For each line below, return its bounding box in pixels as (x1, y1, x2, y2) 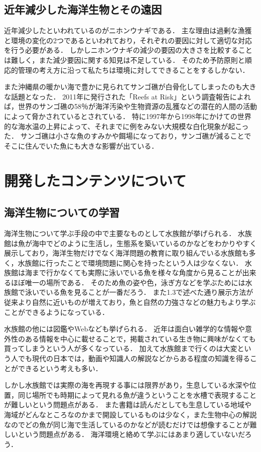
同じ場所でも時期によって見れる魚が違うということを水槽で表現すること (18, 389, 256, 400)
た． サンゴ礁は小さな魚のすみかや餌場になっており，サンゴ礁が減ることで (4, 131, 251, 141)
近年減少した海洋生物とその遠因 (4, 2, 162, 17)
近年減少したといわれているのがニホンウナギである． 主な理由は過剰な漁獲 (4, 25, 252, 36)
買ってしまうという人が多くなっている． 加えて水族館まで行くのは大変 (4, 343, 237, 354)
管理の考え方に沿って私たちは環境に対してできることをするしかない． (18, 64, 249, 75)
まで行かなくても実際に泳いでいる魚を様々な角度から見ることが (32, 267, 242, 278)
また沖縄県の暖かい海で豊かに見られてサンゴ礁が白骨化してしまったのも (4, 81, 242, 92)
